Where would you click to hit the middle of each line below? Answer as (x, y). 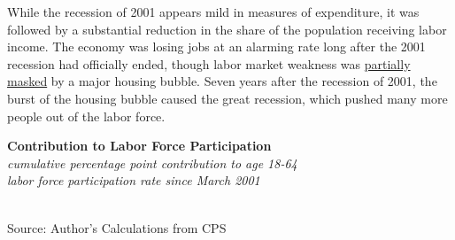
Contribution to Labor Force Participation (139, 146)
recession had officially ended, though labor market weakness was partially (209, 63)
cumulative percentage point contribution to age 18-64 (152, 163)
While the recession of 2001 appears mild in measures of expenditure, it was (213, 12)
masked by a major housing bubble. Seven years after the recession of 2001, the (222, 81)
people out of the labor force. (86, 116)
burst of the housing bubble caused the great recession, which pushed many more (227, 98)
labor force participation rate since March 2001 (134, 180)
